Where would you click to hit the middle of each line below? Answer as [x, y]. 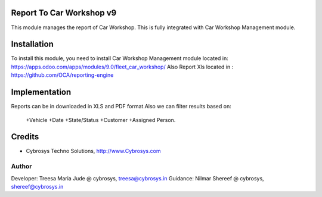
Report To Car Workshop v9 [64, 13]
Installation [32, 44]
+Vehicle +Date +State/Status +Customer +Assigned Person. [101, 120]
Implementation [41, 92]
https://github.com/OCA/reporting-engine [62, 75]
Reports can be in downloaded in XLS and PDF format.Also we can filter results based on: [121, 107]
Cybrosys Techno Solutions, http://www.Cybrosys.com [93, 151]
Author [21, 167]
